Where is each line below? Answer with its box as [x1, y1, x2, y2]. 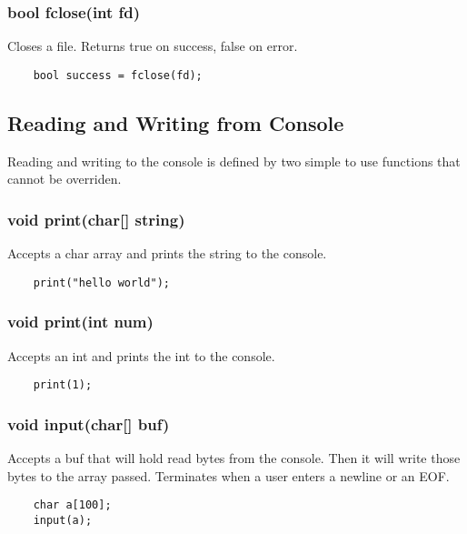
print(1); [33, 378, 93, 392]
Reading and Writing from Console [7, 108, 344, 136]
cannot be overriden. [7, 169, 122, 188]
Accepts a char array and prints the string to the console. [7, 244, 327, 263]
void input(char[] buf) [7, 412, 170, 435]
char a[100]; [33, 499, 112, 512]
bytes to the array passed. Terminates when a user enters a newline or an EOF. [7, 466, 450, 485]
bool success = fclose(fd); [33, 68, 203, 82]
